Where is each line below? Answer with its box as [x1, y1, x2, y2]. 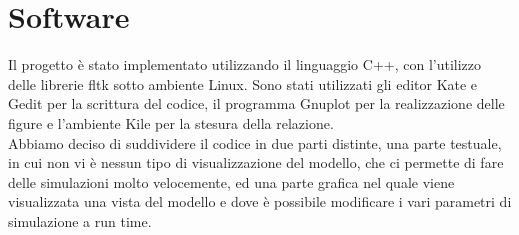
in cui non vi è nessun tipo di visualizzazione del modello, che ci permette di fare [8, 152, 504, 173]
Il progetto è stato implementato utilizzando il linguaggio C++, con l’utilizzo [8, 54, 482, 75]
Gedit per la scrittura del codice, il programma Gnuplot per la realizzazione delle [8, 93, 505, 114]
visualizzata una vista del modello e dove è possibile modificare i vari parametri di [8, 191, 512, 212]
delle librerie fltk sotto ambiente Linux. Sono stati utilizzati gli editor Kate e [8, 73, 478, 94]
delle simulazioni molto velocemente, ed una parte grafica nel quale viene [8, 171, 455, 192]
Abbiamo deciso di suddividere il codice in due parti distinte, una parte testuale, [8, 132, 502, 153]
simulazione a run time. [8, 210, 152, 231]
